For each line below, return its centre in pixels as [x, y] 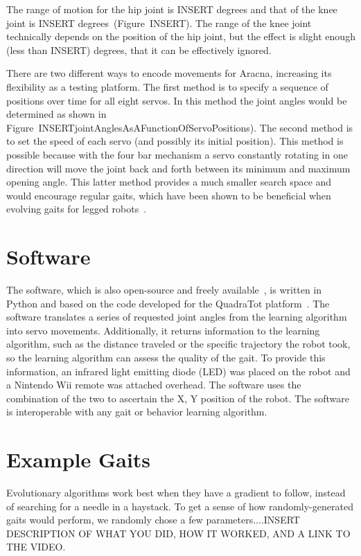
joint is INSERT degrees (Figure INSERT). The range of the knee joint [159, 23]
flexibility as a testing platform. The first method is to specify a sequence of [167, 86]
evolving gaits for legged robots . [77, 209]
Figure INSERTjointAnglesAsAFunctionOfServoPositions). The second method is [180, 127]
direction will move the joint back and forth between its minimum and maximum [178, 168]
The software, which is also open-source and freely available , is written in [164, 290]
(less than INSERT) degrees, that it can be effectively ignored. [139, 50]
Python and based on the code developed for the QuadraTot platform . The [168, 303]
